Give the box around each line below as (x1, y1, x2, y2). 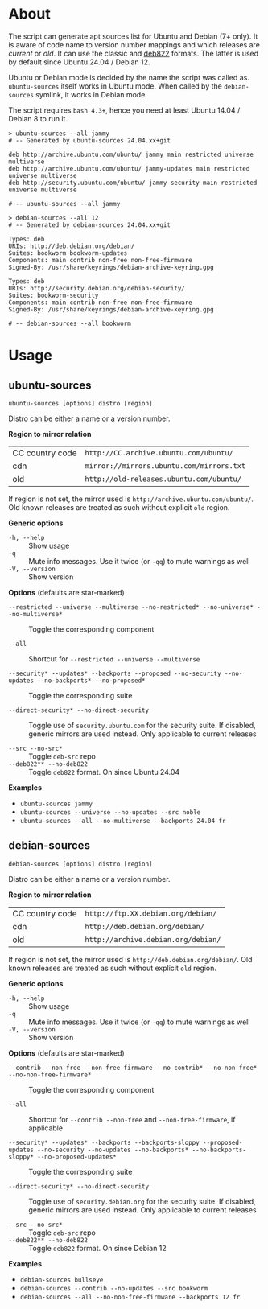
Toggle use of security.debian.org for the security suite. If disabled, (28, 1196, 256, 1206)
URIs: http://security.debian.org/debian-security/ (8, 284, 185, 292)
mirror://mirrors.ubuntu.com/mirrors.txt (84, 461, 246, 471)
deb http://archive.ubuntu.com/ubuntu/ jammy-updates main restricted (8, 164, 250, 173)
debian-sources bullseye (19, 1276, 104, 1284)
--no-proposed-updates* (37, 1152, 117, 1161)
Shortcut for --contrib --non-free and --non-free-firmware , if (28, 1114, 236, 1124)
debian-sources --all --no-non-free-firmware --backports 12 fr (19, 1293, 241, 1301)
